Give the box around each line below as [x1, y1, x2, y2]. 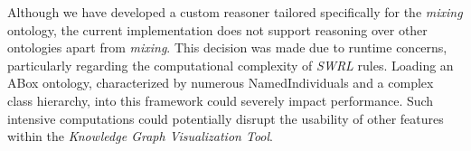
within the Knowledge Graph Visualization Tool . [7, 127, 273, 146]
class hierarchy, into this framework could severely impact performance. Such [7, 90, 434, 109]
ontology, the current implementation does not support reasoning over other [7, 20, 428, 39]
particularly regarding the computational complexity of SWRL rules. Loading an [7, 55, 454, 74]
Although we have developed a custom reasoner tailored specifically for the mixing [7, 3, 463, 21]
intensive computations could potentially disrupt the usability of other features [7, 109, 444, 127]
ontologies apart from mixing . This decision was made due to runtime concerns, [7, 38, 447, 57]
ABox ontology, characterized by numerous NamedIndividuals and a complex [7, 73, 434, 92]
